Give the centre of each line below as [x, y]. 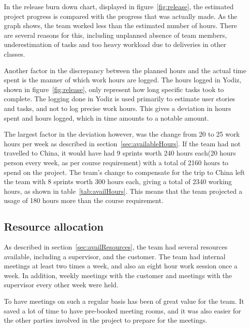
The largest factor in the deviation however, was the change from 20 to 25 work [122, 134]
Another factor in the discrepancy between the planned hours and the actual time [125, 70]
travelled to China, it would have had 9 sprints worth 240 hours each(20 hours [120, 153]
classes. [15, 54]
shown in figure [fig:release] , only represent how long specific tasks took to [114, 89]
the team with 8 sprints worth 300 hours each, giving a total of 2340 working [118, 181]
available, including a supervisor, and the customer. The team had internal [115, 256]
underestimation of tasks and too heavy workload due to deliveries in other [115, 44]
